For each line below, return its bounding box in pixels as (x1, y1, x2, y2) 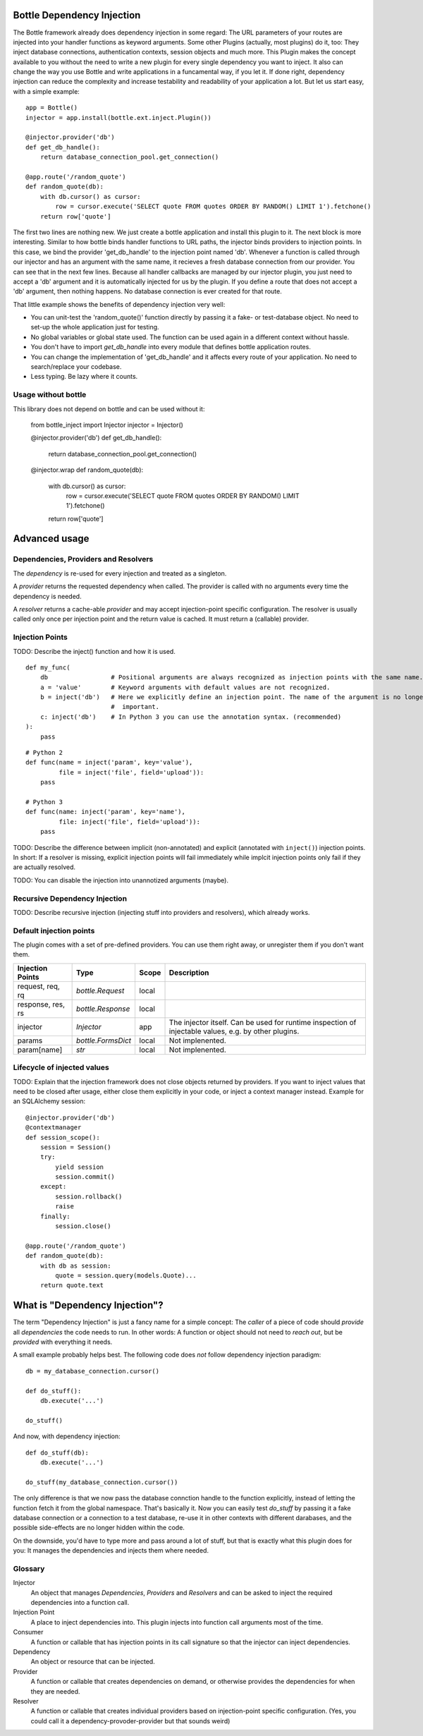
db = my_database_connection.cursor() (25, 1367, 160, 1375)
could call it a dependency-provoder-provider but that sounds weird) (30, 1716, 231, 1725)
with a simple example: (13, 87, 80, 95)
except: (39, 1182, 67, 1191)
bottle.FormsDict (76, 1036, 132, 1045)
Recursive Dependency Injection (13, 893, 127, 903)
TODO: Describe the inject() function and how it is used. (13, 647, 176, 655)
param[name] (17, 1045, 63, 1055)
